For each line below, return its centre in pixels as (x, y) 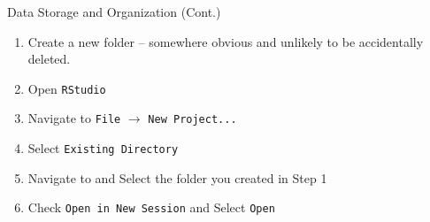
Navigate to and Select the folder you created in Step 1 (177, 177)
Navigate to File (74, 118)
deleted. (49, 59)
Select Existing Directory (103, 148)
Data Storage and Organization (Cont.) (114, 11)
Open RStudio (67, 88)
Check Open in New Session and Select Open (151, 207)
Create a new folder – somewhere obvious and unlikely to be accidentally (226, 41)
